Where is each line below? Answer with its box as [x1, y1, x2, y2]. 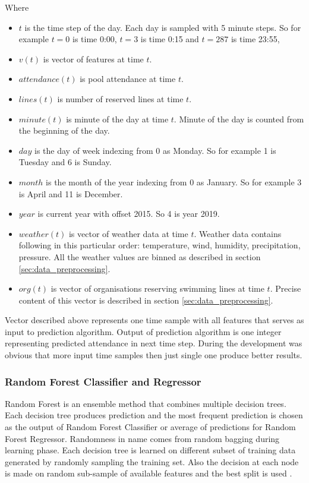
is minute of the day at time [66, 112, 169, 125]
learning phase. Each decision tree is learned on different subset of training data [5, 444, 296, 456]
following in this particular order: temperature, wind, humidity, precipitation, [18, 239, 301, 251]
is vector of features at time [43, 52, 144, 65]
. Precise [270, 282, 301, 295]
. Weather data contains [194, 227, 282, 239]
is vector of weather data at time [68, 227, 188, 239]
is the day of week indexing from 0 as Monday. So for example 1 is [34, 144, 276, 156]
